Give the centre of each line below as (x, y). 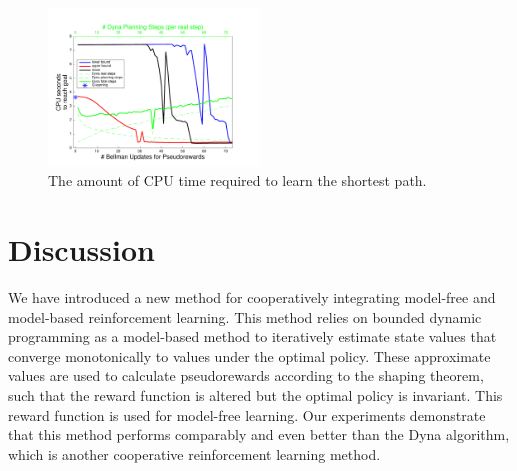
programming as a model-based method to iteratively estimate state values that (252, 336)
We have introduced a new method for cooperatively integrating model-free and (252, 297)
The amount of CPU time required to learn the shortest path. (237, 180)
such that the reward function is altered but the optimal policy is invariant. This (255, 395)
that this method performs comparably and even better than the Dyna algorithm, (259, 434)
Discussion (81, 249)
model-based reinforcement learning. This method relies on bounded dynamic (245, 316)
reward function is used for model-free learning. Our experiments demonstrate (247, 414)
